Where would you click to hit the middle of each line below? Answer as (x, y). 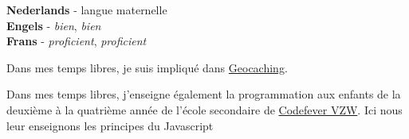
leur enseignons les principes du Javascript (110, 125)
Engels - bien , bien (54, 25)
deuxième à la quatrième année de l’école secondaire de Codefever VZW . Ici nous (204, 109)
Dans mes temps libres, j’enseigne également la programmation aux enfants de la (204, 94)
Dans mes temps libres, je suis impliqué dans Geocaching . (147, 67)
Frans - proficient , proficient (77, 41)
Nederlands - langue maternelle (87, 10)
